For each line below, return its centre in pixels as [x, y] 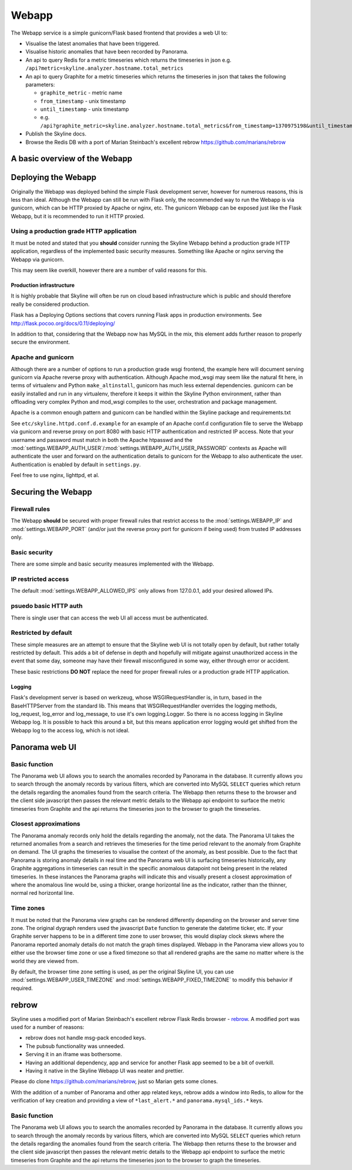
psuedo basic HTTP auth [47, 606]
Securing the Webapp [52, 492]
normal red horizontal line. [43, 893]
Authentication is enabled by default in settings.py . [76, 464]
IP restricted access [40, 579]
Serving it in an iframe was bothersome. [74, 1054]
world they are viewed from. [45, 961]
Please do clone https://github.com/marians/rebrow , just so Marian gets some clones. [114, 1081]
